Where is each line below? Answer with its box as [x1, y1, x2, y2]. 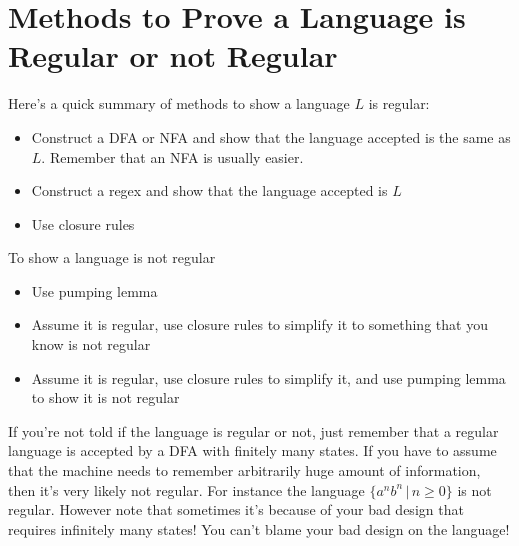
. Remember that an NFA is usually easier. [41, 146, 304, 167]
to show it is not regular [31, 387, 180, 408]
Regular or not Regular [8, 35, 338, 76]
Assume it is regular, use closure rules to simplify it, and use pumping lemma [31, 367, 506, 388]
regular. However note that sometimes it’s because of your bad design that [8, 499, 464, 520]
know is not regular [31, 334, 151, 355]
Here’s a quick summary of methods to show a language [8, 93, 350, 114]
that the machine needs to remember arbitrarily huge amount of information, [8, 460, 481, 481]
